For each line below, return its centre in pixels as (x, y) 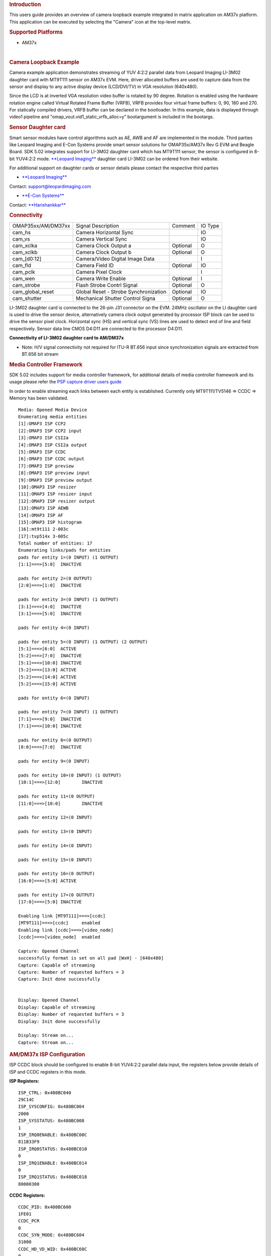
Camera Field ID (95, 265)
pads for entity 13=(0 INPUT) (55, 832)
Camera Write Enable (101, 278)
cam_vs (21, 239)
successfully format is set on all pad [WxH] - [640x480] (91, 958)
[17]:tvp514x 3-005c (43, 536)
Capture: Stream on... (46, 1042)
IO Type (210, 226)
